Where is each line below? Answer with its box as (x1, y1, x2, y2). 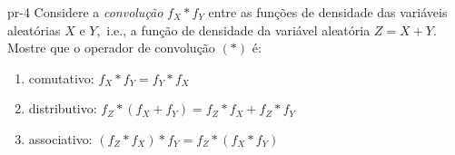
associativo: (28, 129, 93, 148)
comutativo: (28, 68, 94, 87)
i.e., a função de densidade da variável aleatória (106, 20, 371, 39)
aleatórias (7, 20, 61, 39)
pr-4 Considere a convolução (7, 3, 163, 21)
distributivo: (28, 99, 97, 118)
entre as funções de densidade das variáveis (208, 3, 448, 21)
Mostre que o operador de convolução (7, 38, 215, 57)
